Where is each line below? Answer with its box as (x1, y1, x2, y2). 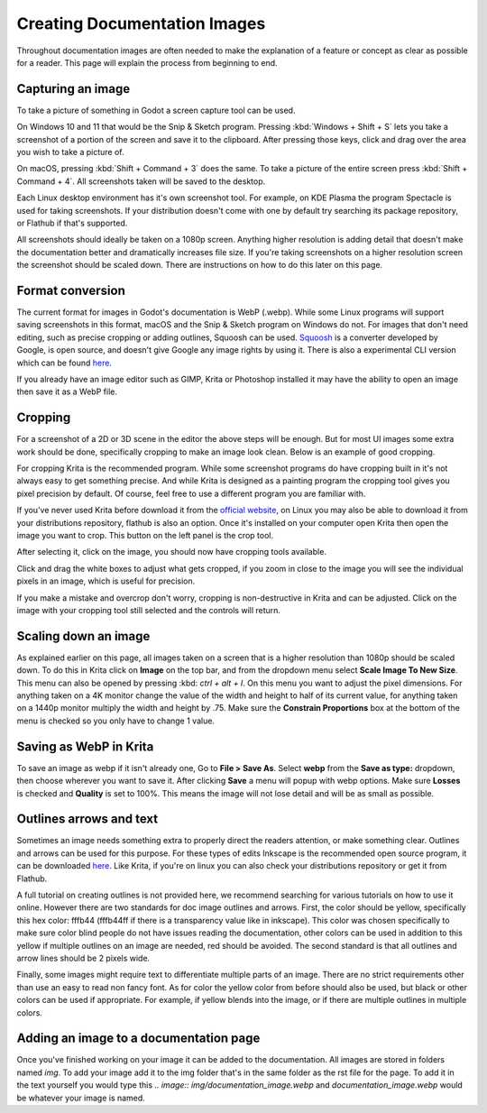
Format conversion (16, 282, 125, 298)
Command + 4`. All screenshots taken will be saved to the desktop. (16, 176, 266, 187)
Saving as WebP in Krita (16, 739, 154, 754)
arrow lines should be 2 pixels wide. (16, 952, 151, 963)
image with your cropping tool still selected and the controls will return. (16, 604, 281, 615)
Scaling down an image (16, 628, 151, 644)
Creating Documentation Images (16, 14, 266, 33)
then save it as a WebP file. (16, 386, 117, 397)
